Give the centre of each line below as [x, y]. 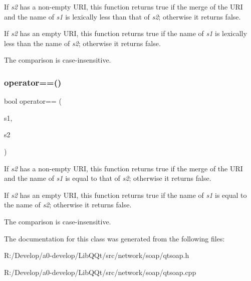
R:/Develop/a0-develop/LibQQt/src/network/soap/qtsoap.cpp [100, 272]
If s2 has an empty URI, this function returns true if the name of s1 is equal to [125, 195]
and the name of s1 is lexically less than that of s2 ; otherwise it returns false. [122, 16]
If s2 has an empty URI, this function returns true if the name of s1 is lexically [125, 33]
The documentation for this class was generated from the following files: [114, 238]
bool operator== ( [33, 101]
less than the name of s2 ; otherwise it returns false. [82, 43]
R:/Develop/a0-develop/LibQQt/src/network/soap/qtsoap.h [97, 255]
